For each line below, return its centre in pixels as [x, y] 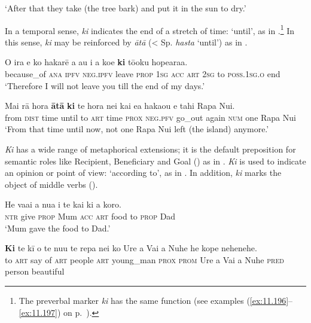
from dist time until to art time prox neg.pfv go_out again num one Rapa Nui [150, 117]
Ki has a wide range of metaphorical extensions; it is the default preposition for [150, 149]
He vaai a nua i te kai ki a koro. [63, 204]
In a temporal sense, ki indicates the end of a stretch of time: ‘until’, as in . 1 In [150, 29]
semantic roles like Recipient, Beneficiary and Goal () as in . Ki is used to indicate [155, 161]
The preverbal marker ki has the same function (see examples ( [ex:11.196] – [156, 300]
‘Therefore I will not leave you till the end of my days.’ [105, 85]
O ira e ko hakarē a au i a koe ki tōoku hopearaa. [96, 62]
